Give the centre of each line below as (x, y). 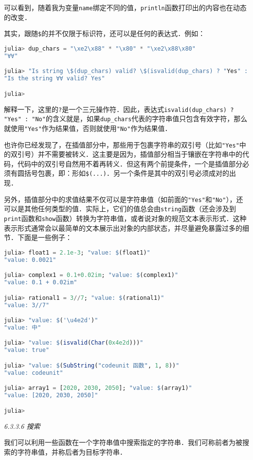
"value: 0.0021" (30, 260)
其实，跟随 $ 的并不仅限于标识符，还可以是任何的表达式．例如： (105, 33)
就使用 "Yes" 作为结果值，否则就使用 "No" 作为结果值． (88, 128)
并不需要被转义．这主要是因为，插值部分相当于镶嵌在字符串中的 (140, 154)
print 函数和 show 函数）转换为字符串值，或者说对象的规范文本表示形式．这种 (125, 218)
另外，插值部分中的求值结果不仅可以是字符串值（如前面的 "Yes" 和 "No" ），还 (124, 199)
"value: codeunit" (34, 373)
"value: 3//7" (27, 305)
